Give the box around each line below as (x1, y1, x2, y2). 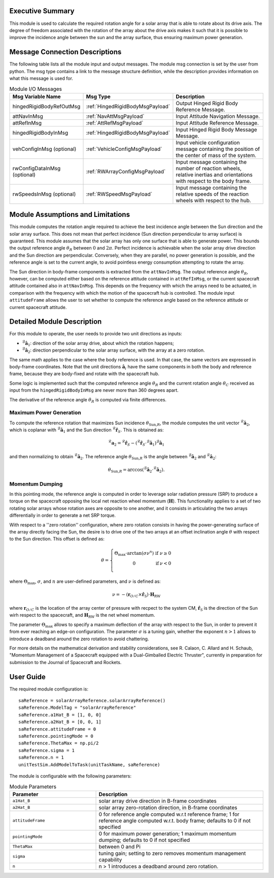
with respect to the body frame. (176, 177, 251, 184)
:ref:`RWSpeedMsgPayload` (86, 191, 152, 198)
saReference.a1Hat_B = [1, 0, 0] (18, 712, 101, 717)
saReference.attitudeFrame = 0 (18, 726, 96, 732)
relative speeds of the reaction (176, 191, 249, 198)
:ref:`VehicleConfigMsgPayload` (86, 145, 162, 152)
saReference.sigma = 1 (18, 747, 75, 753)
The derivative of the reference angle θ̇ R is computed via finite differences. (9, 396, 167, 404)
